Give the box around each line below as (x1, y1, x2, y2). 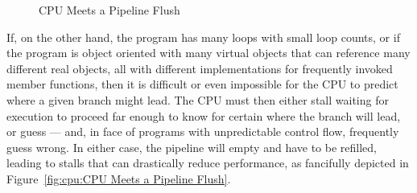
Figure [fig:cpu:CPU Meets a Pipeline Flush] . (6, 170, 231, 187)
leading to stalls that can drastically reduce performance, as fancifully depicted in (6, 154, 409, 171)
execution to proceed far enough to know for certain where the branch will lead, (6, 107, 401, 124)
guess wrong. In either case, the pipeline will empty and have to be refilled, (6, 138, 377, 155)
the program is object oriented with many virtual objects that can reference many (6, 44, 411, 61)
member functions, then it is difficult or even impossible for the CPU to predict (6, 76, 398, 92)
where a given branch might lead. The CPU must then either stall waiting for (6, 91, 389, 108)
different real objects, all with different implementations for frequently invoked (6, 60, 393, 76)
